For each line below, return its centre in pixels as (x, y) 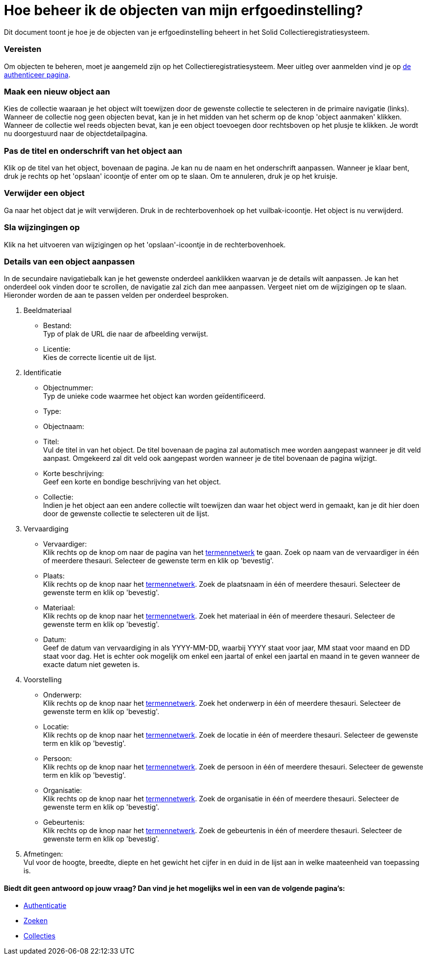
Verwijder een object (44, 193)
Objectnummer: (68, 388)
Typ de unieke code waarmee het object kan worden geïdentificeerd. (154, 396)
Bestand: (58, 326)
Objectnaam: (64, 427)
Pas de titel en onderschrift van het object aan (93, 151)
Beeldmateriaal (48, 311)
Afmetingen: (43, 854)
